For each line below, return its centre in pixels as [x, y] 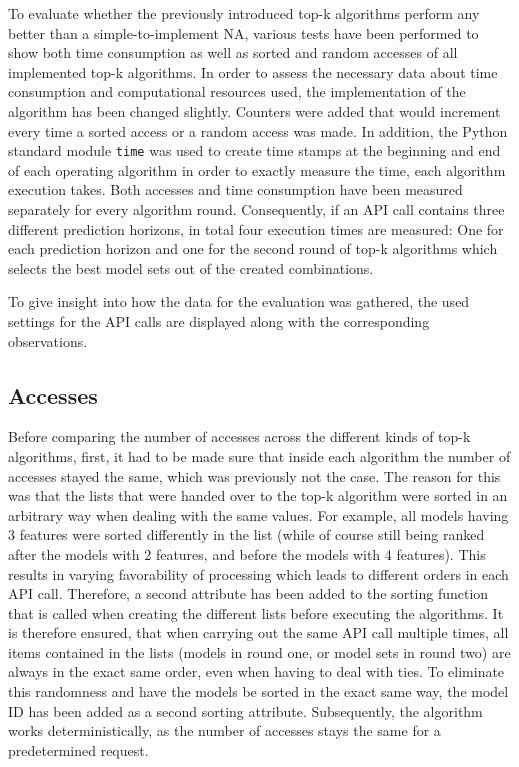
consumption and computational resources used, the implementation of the [237, 91]
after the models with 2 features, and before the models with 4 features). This [247, 553]
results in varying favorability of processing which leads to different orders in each [258, 573]
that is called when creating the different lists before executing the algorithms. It [256, 612]
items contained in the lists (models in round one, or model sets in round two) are [259, 651]
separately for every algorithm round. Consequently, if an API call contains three [256, 209]
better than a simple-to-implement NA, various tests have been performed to [243, 32]
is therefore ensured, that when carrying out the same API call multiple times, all [258, 632]
